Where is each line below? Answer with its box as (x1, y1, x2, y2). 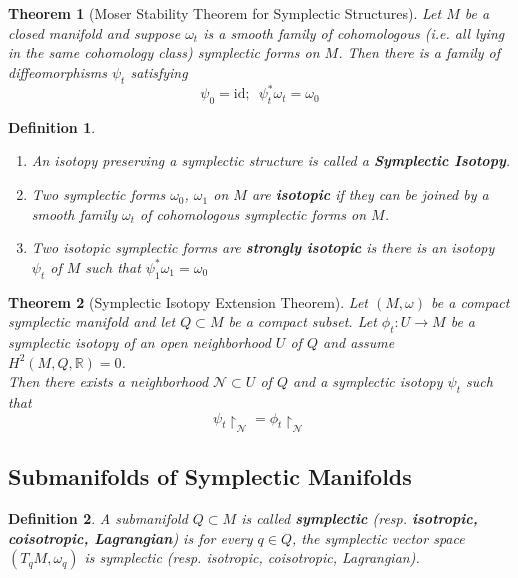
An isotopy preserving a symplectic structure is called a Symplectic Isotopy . (31, 150, 511, 171)
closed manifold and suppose (8, 22, 181, 43)
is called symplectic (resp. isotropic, (241, 508, 478, 529)
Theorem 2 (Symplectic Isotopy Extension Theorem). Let (8, 291, 369, 312)
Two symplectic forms (31, 184, 166, 205)
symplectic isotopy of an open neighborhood (8, 332, 271, 353)
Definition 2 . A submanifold (8, 508, 188, 529)
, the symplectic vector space (292, 527, 465, 548)
